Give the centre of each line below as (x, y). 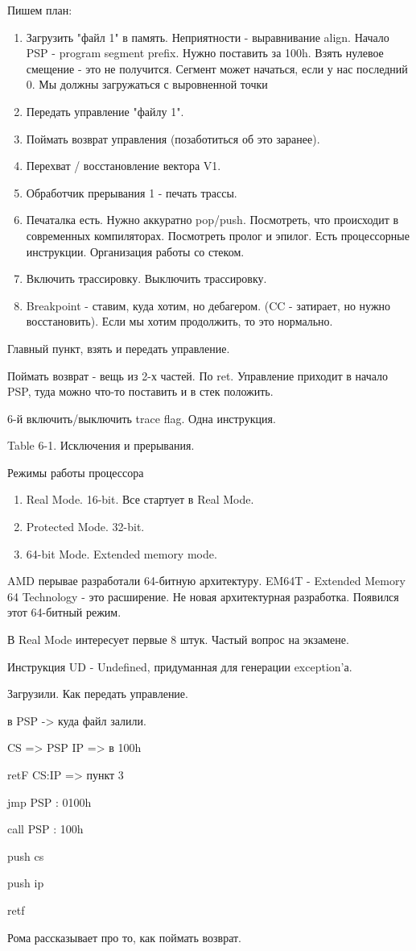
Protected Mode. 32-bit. (85, 527)
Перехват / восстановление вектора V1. (124, 166)
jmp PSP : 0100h (49, 801)
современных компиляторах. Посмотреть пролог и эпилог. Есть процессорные (218, 235)
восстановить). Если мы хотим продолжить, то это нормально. (179, 321)
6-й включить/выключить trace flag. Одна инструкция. (142, 418)
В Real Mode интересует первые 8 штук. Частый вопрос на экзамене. (178, 640)
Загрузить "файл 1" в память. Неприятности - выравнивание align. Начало (208, 37)
